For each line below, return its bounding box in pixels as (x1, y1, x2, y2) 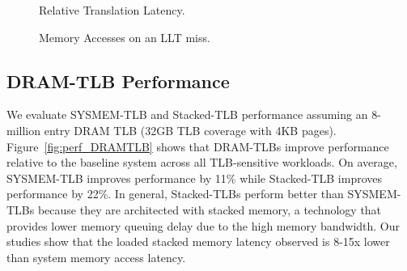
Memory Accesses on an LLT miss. (39, 28, 210, 45)
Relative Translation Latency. (39, 2, 185, 18)
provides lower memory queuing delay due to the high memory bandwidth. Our (6, 217, 401, 234)
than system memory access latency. (6, 248, 186, 265)
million (6, 121, 41, 138)
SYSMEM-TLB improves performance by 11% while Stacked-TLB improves (6, 169, 383, 186)
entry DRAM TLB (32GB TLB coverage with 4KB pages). (44, 121, 337, 138)
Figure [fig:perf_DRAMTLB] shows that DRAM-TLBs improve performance (6, 138, 389, 155)
